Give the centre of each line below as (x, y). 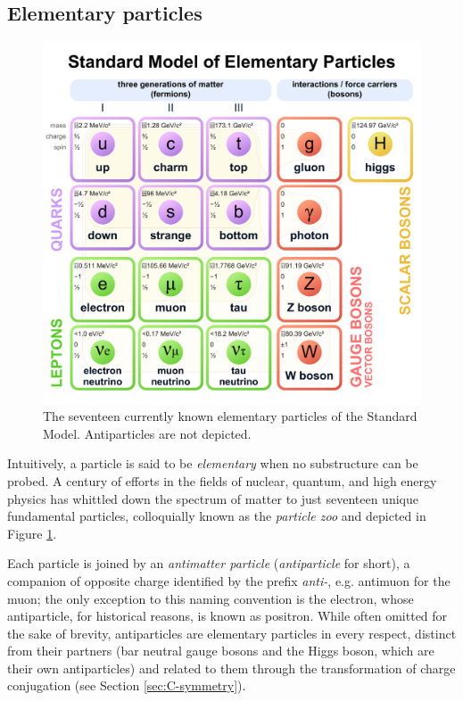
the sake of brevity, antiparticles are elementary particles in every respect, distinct (232, 633)
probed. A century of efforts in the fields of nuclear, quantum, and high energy (222, 480)
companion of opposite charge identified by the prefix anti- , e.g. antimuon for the (229, 580)
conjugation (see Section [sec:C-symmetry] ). (127, 685)
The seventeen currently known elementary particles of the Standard (230, 416)
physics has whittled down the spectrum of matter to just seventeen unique (213, 498)
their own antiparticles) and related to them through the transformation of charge (231, 668)
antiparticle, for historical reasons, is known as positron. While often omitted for (227, 616)
